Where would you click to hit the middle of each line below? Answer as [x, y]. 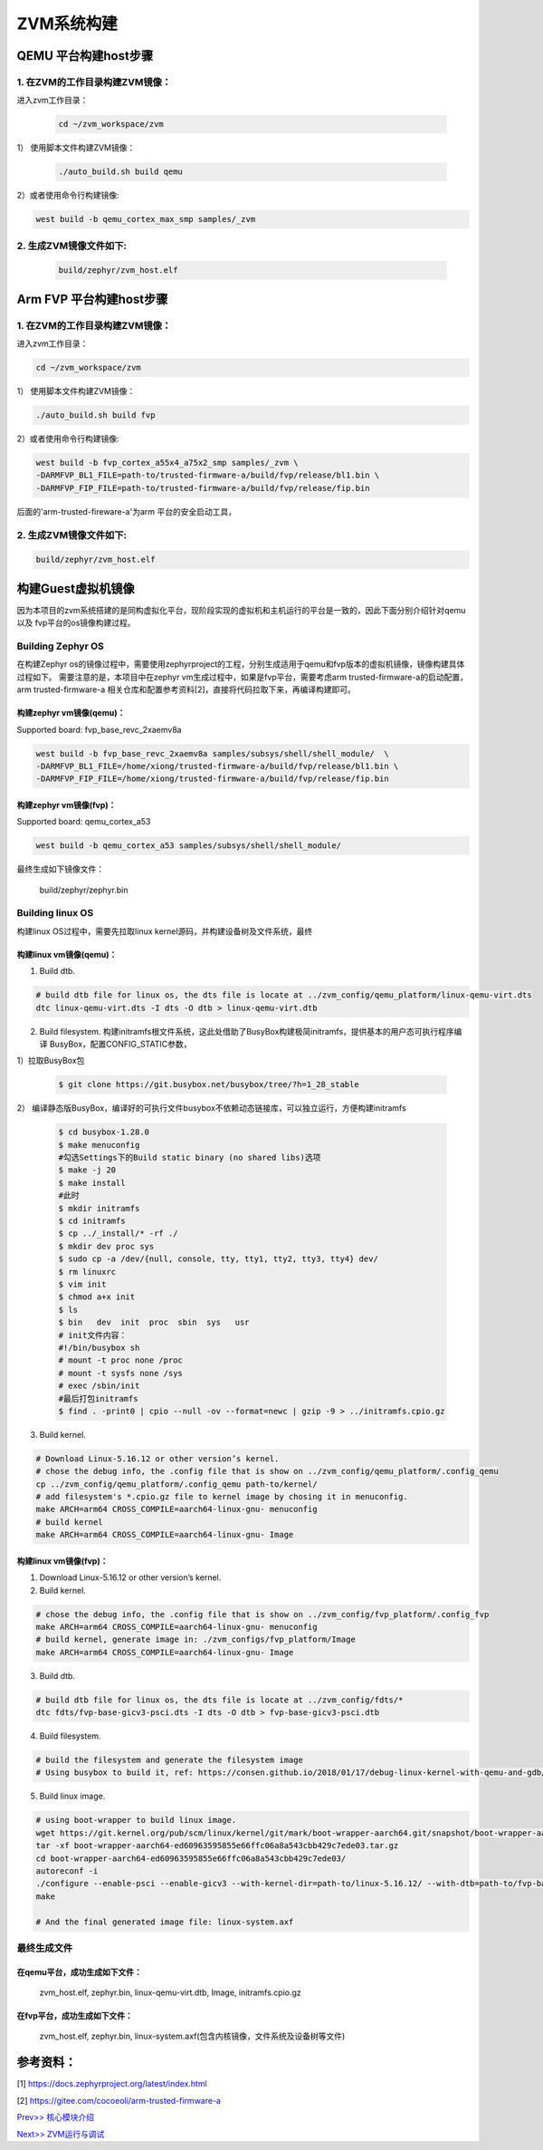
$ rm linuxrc [87, 1272]
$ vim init [82, 1284]
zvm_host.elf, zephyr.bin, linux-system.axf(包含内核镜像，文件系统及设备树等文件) [192, 2036]
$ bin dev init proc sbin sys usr [154, 1322]
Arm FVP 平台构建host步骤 [92, 299]
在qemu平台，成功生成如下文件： [79, 1972]
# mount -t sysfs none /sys [120, 1373]
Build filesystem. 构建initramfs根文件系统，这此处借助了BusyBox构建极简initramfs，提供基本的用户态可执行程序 [247, 1031]
